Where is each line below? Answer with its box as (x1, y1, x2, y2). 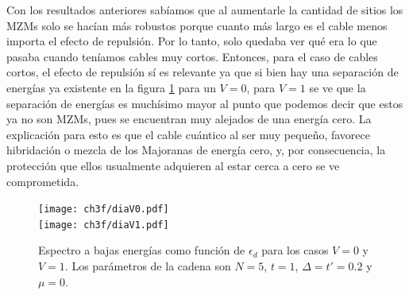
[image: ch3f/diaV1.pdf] (38, 219, 169, 231)
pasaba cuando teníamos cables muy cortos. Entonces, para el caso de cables (6, 48, 378, 64)
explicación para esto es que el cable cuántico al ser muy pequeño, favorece (6, 126, 371, 142)
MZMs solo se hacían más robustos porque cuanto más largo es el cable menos (6, 17, 388, 33)
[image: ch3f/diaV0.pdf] (38, 204, 169, 215)
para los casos (261, 242, 329, 258)
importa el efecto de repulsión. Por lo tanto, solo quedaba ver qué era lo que (6, 33, 377, 49)
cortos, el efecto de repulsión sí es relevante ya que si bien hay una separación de (6, 64, 399, 80)
